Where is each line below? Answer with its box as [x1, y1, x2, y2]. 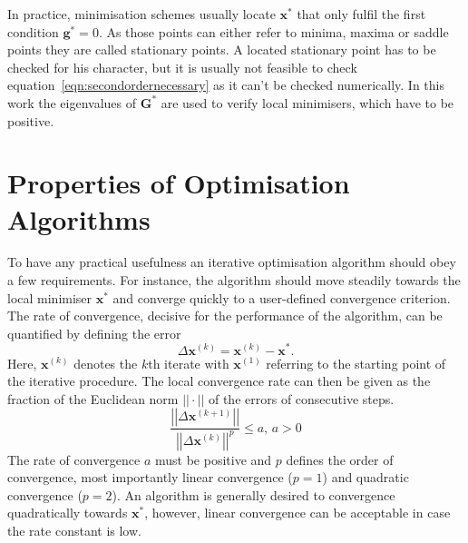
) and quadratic [322, 468, 409, 487]
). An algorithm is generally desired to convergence [112, 485, 395, 504]
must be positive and [155, 449, 272, 469]
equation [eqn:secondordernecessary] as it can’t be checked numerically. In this [7, 75, 444, 94]
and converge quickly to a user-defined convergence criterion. [112, 288, 451, 307]
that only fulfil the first [297, 5, 426, 23]
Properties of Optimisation [7, 164, 350, 202]
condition [7, 22, 59, 41]
